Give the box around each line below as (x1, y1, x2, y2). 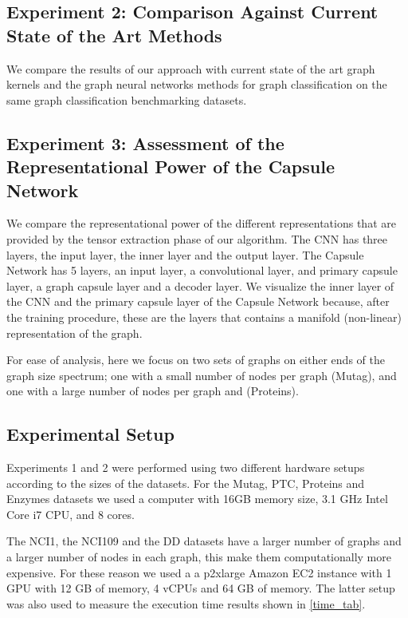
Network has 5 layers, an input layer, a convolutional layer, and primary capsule (6, 262, 398, 279)
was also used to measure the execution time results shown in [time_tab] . (6, 595, 366, 612)
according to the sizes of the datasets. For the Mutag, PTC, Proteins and (6, 474, 365, 491)
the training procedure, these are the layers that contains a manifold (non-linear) (6, 308, 402, 325)
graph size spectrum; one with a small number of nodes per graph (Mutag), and (6, 366, 397, 383)
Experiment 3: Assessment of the (6, 130, 284, 155)
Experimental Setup (6, 422, 175, 446)
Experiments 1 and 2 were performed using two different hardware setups (6, 459, 365, 476)
